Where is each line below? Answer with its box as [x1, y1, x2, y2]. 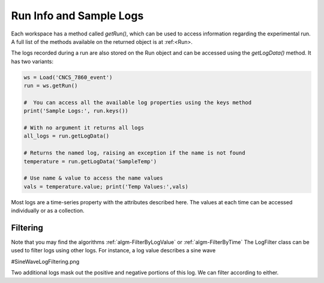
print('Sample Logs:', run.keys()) [23, 108, 128, 114]
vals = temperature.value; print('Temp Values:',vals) [23, 183, 188, 190]
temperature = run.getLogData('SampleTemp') [23, 158, 157, 165]
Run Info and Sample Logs [11, 9, 144, 22]
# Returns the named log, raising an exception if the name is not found [23, 150, 245, 156]
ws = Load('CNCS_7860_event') [23, 74, 113, 81]
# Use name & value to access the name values [23, 175, 163, 181]
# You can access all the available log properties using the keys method [23, 99, 252, 106]
